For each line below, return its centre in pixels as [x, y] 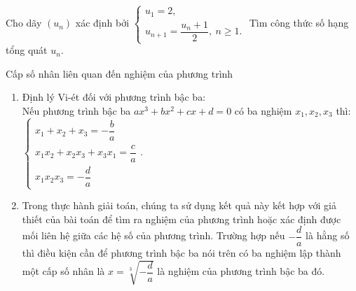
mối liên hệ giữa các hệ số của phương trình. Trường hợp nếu [153, 235]
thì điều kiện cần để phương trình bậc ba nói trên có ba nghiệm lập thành [182, 253]
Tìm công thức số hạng [299, 23]
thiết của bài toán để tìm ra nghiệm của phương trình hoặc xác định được [182, 219]
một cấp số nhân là [63, 271]
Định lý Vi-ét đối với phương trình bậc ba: [114, 97]
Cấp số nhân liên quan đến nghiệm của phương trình [119, 73]
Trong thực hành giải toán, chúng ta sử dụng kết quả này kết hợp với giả [179, 205]
